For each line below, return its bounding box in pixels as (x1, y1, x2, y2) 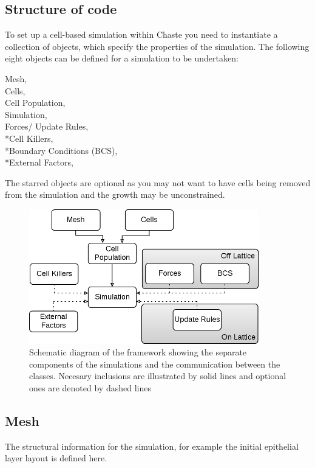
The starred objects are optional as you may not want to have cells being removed (5, 176, 311, 189)
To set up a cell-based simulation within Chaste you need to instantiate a (5, 28, 278, 41)
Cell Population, (5, 96, 66, 109)
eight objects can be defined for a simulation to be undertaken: (5, 52, 239, 65)
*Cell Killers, (5, 131, 53, 144)
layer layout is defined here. (5, 452, 107, 464)
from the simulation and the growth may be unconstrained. (5, 188, 225, 201)
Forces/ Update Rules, (5, 120, 89, 133)
